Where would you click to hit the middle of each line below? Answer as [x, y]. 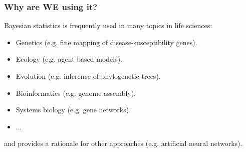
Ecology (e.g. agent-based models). [69, 59]
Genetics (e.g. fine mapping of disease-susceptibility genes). [106, 42]
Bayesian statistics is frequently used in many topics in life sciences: [108, 25]
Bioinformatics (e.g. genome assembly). [76, 93]
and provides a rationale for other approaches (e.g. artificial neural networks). [123, 143]
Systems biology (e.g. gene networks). [73, 110]
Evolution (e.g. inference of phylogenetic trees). [88, 76]
